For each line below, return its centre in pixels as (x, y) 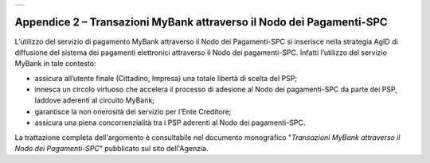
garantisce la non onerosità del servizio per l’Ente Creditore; (133, 111)
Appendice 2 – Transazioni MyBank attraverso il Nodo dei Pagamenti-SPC (201, 23)
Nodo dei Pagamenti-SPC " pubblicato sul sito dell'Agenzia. (111, 149)
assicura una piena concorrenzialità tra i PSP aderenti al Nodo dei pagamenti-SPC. (170, 122)
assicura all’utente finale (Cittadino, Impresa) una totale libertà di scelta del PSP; (166, 78)
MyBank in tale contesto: (55, 64)
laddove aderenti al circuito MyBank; (95, 100)
